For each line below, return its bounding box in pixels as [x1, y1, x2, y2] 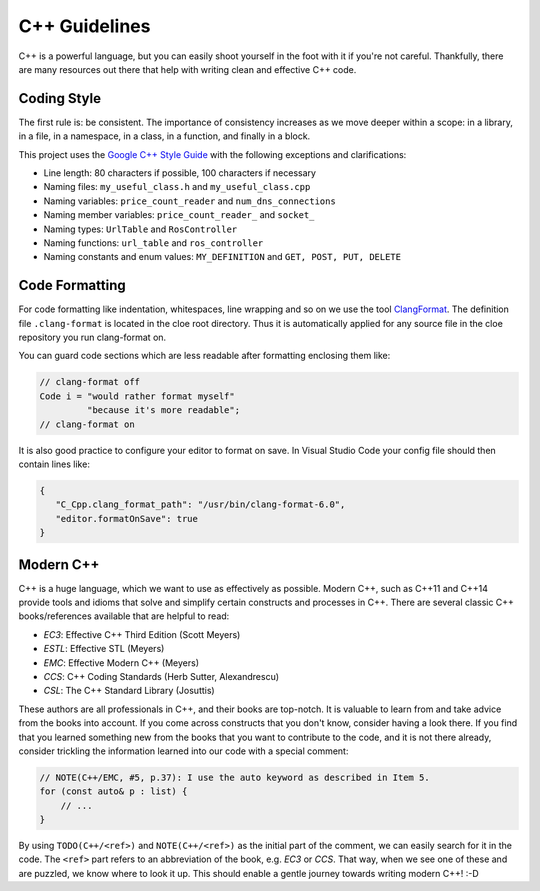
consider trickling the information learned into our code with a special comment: [18, 745, 349, 757]
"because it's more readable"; [86, 405, 240, 416]
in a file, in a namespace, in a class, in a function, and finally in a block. [18, 130, 311, 142]
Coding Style [18, 90, 102, 107]
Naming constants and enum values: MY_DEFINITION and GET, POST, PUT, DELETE [43, 251, 402, 263]
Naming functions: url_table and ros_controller [43, 236, 264, 249]
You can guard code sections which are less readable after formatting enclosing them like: [18, 350, 391, 362]
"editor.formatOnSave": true [55, 513, 199, 524]
